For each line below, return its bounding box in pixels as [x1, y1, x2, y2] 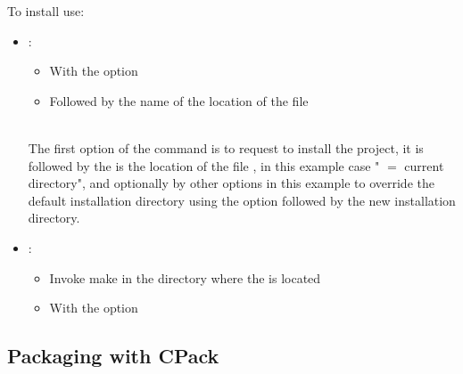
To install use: [7, 2, 85, 20]
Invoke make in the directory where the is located [49, 268, 321, 287]
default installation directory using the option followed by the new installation [28, 191, 456, 209]
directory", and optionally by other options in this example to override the [28, 174, 434, 192]
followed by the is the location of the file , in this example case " [28, 156, 380, 175]
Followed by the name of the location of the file [49, 91, 309, 110]
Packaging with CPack [7, 342, 219, 370]
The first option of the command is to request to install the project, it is [28, 138, 424, 157]
